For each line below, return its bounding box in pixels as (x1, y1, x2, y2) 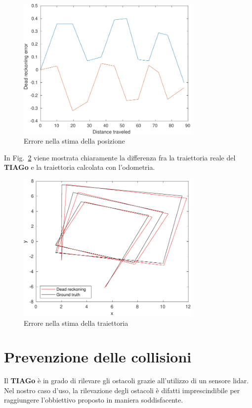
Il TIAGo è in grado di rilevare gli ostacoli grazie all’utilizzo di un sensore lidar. (4, 375, 249, 386)
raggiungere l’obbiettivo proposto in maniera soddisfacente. (4, 395, 183, 405)
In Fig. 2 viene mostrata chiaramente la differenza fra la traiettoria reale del (4, 152, 236, 162)
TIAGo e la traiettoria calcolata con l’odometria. (4, 162, 155, 172)
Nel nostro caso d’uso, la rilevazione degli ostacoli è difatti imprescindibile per (4, 385, 240, 395)
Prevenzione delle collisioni (4, 347, 192, 367)
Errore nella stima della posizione (24, 136, 125, 146)
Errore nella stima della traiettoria (24, 317, 128, 328)
